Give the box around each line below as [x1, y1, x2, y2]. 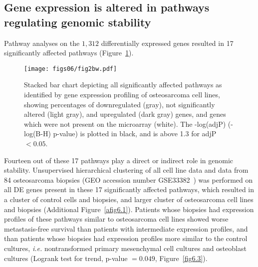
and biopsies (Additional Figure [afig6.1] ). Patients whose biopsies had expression [4, 204, 254, 214]
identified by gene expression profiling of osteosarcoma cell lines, [24, 89, 220, 100]
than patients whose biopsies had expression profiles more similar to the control [4, 233, 248, 244]
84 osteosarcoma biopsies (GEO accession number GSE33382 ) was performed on [4, 174, 253, 185]
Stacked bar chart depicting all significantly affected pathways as [24, 79, 222, 90]
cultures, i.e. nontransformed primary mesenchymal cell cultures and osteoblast [4, 243, 247, 253]
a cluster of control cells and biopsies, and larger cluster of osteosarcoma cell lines [4, 194, 254, 204]
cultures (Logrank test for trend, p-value [4, 253, 128, 263]
